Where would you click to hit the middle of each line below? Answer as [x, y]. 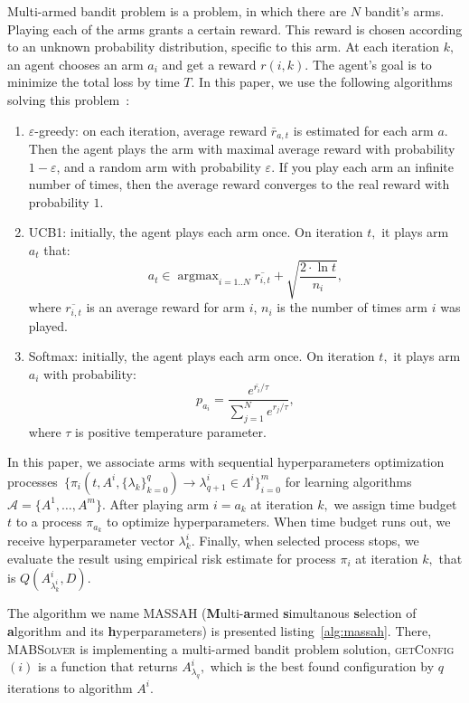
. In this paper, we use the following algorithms [322, 82]
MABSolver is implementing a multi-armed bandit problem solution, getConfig [231, 648]
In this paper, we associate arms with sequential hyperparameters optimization [226, 462]
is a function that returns [108, 666]
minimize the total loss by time [94, 82]
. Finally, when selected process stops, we [305, 541]
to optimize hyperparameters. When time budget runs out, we [279, 522]
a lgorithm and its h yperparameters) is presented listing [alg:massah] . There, [220, 631]
